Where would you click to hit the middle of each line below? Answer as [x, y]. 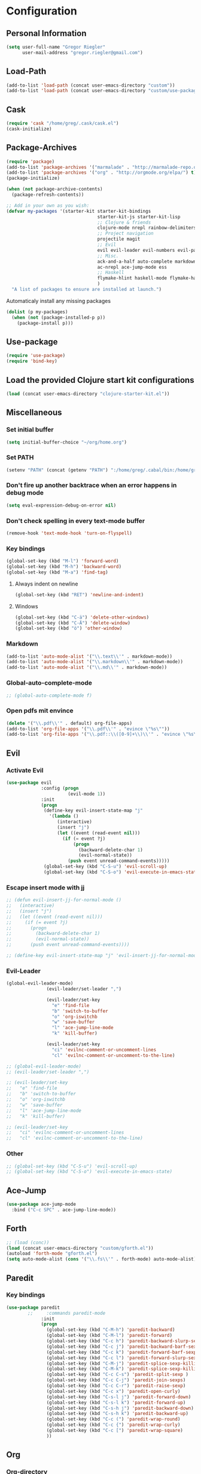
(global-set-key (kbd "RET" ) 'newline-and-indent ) [79, 595]
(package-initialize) [33, 179]
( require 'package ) [31, 161]
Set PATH [20, 457]
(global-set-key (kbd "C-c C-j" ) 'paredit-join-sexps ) [116, 1380]
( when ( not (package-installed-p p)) [59, 317]
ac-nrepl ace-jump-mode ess [132, 267]
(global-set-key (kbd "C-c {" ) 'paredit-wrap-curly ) [113, 1425]
